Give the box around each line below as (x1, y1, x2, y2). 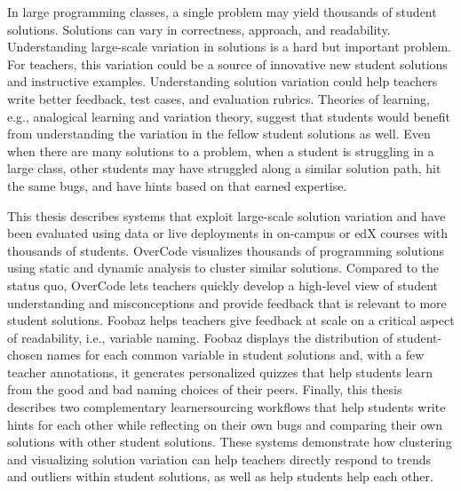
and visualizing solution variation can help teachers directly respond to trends (7, 449, 432, 468)
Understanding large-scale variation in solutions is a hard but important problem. (7, 37, 452, 56)
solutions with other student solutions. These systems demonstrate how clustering (7, 432, 452, 451)
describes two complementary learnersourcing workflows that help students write (7, 398, 446, 416)
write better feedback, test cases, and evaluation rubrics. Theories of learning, (7, 89, 430, 107)
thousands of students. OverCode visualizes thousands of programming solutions (7, 241, 445, 259)
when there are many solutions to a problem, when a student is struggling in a (7, 141, 434, 160)
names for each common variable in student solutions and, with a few (46, 345, 425, 364)
